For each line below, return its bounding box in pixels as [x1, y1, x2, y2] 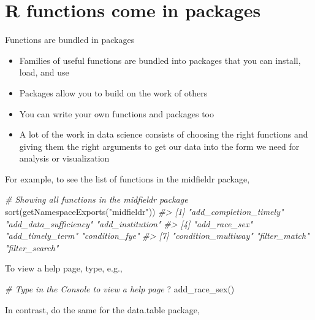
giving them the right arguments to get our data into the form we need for [19, 139, 300, 152]
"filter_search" [5, 241, 59, 254]
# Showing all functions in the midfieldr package [5, 193, 188, 206]
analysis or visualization [19, 152, 110, 165]
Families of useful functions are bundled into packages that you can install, [19, 53, 301, 66]
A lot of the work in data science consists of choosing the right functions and [19, 128, 308, 141]
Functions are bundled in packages [5, 33, 135, 46]
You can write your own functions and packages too [19, 107, 214, 120]
